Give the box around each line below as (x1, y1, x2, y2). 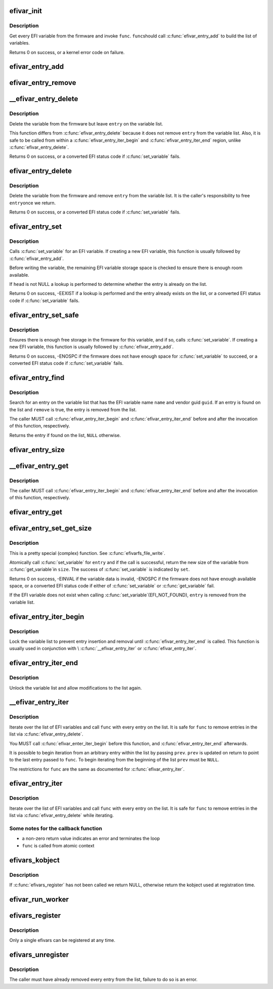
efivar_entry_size (9, 445, 65, 454)
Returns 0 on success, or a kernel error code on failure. (9, 49, 125, 55)
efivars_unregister (9, 950, 69, 959)
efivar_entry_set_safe (9, 311, 79, 319)
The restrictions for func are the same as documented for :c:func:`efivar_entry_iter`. (9, 766, 185, 772)
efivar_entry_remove (9, 78, 76, 87)
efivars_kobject (9, 855, 60, 865)
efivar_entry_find (9, 373, 65, 382)
